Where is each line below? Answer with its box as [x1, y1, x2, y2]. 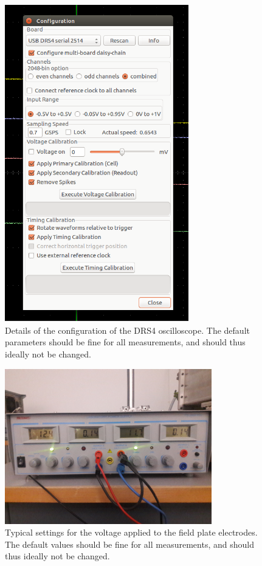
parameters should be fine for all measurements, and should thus [5, 336, 246, 348]
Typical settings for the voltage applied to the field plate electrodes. [5, 526, 258, 539]
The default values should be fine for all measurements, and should [5, 537, 254, 550]
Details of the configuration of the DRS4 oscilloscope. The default [5, 323, 250, 336]
